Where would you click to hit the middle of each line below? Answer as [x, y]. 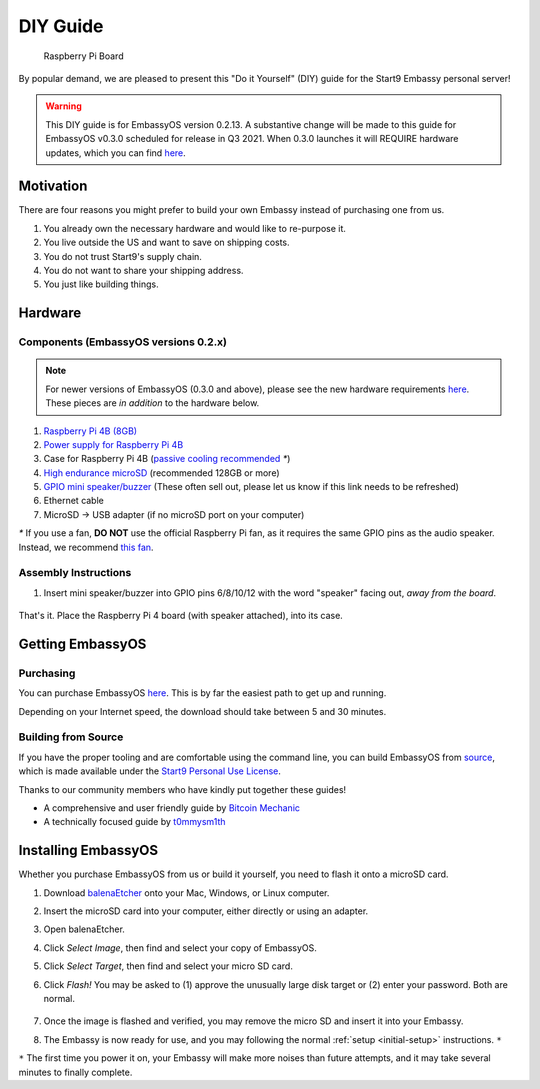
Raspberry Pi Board [83, 56]
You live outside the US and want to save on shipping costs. [166, 242]
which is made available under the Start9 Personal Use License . [150, 771]
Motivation [53, 186]
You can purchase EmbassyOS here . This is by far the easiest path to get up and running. [202, 693]
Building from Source [71, 737]
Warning [63, 106]
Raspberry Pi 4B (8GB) [90, 431]
